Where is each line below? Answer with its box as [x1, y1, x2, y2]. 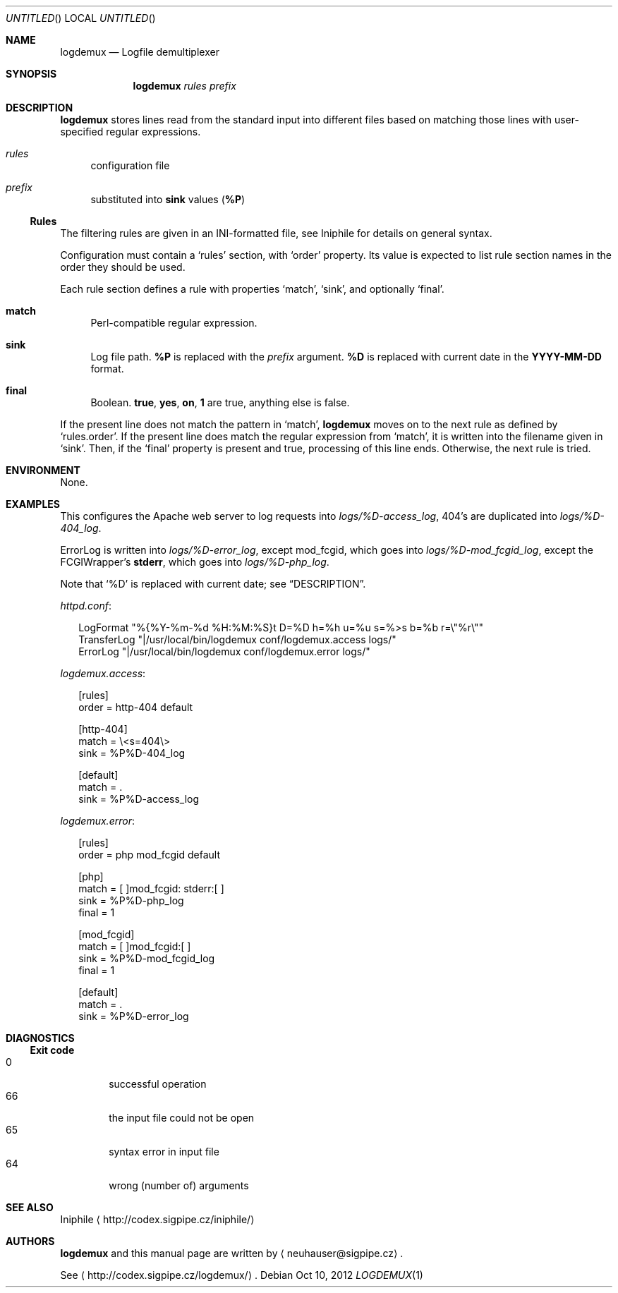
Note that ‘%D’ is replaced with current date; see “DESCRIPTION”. [60, 578, 366, 590]
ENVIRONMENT [6, 464, 80, 476]
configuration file [90, 159, 170, 171]
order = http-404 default [78, 701, 193, 713]
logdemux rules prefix [133, 80, 236, 92]
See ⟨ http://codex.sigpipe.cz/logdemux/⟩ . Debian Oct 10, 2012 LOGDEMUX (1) [60, 1269, 423, 1281]
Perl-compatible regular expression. [90, 317, 257, 329]
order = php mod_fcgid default [78, 849, 221, 861]
